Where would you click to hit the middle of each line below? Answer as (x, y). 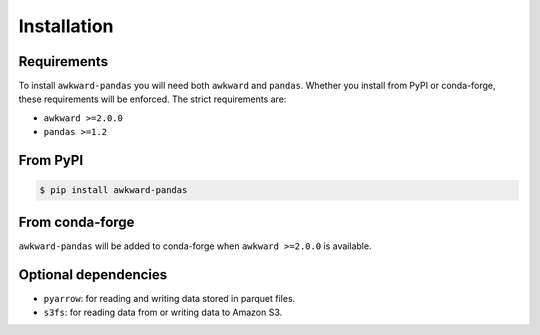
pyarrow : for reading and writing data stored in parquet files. (169, 298)
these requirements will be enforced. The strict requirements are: (152, 99)
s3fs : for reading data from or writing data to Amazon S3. (163, 312)
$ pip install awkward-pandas (113, 190)
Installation (66, 26)
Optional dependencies (93, 274)
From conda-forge (76, 221)
